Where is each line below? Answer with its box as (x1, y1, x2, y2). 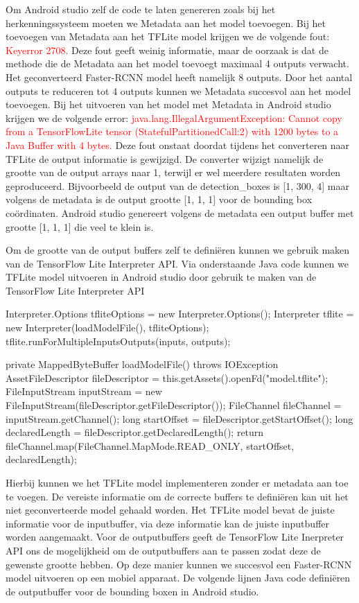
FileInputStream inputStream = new (6, 384, 162, 399)
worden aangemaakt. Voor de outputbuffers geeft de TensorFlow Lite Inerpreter (6, 530, 344, 544)
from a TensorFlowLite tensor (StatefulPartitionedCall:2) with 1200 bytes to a (6, 124, 339, 139)
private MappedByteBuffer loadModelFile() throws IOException (6, 357, 279, 372)
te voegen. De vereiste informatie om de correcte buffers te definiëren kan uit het (6, 489, 349, 503)
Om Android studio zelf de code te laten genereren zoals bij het (6, 2, 276, 16)
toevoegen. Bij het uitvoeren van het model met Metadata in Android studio (6, 97, 331, 112)
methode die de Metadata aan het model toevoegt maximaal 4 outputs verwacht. (6, 56, 349, 71)
